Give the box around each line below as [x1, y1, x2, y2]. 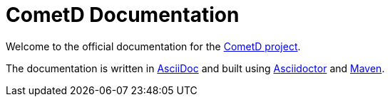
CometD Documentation [6, 3, 240, 27]
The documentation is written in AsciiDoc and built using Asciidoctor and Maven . [6, 62, 385, 74]
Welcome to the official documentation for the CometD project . [6, 40, 301, 52]
